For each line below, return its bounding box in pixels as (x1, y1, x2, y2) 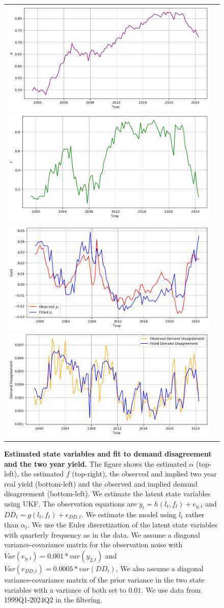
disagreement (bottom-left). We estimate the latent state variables (4, 488, 211, 499)
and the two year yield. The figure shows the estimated (4, 458, 187, 469)
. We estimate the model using (81, 509, 177, 519)
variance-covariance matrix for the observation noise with (4, 539, 183, 550)
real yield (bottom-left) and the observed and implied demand (4, 478, 198, 489)
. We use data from (141, 584, 201, 595)
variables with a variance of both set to (4, 584, 126, 595)
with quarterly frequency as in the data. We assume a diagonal (4, 529, 200, 540)
